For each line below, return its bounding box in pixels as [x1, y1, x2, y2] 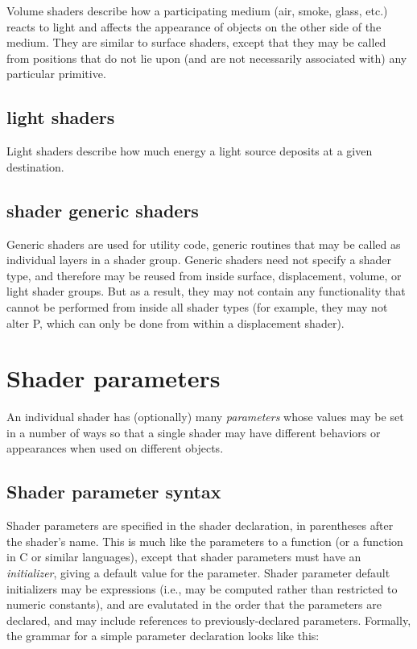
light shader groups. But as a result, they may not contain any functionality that [6, 283, 406, 300]
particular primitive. [6, 65, 106, 82]
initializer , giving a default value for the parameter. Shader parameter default [6, 564, 390, 581]
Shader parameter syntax [6, 479, 221, 504]
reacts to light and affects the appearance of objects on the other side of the [6, 18, 382, 35]
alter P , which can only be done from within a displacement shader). [6, 314, 345, 331]
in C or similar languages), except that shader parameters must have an [6, 548, 361, 565]
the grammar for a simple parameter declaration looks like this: [6, 627, 320, 644]
